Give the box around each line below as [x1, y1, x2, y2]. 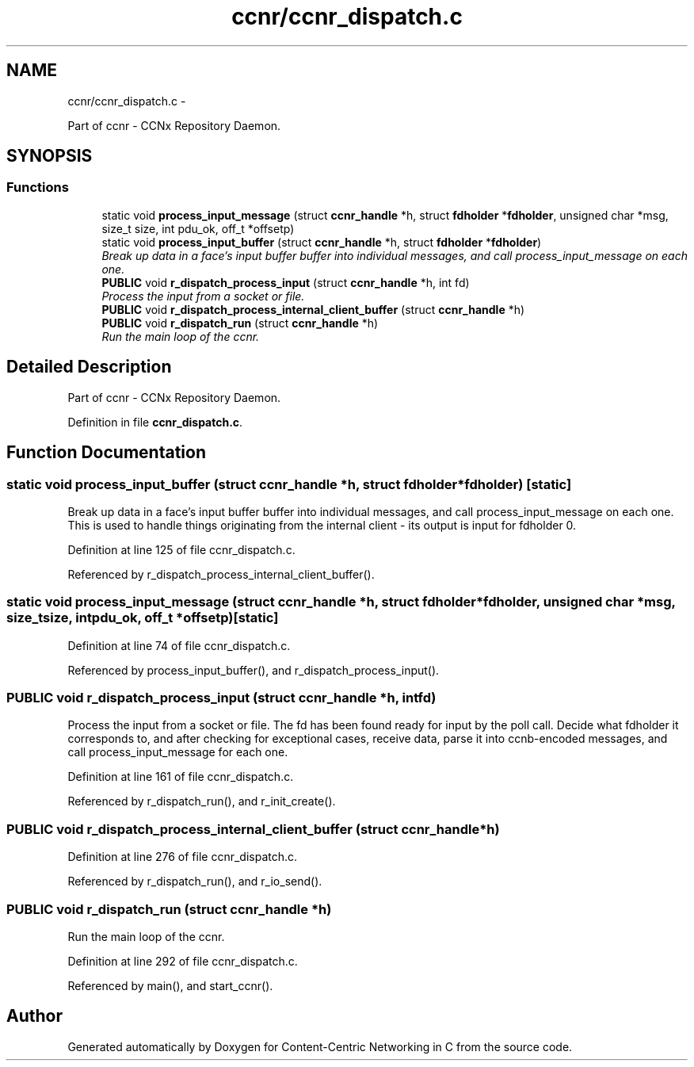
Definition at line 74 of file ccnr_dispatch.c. [67, 638, 291, 652]
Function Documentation [6, 442, 206, 463]
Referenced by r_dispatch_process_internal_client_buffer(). [67, 567, 375, 581]
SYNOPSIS [6, 146, 93, 166]
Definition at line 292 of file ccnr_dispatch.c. [67, 954, 298, 968]
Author [6, 1006, 63, 1027]
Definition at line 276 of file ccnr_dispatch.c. [67, 850, 298, 864]
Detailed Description [6, 357, 172, 377]
